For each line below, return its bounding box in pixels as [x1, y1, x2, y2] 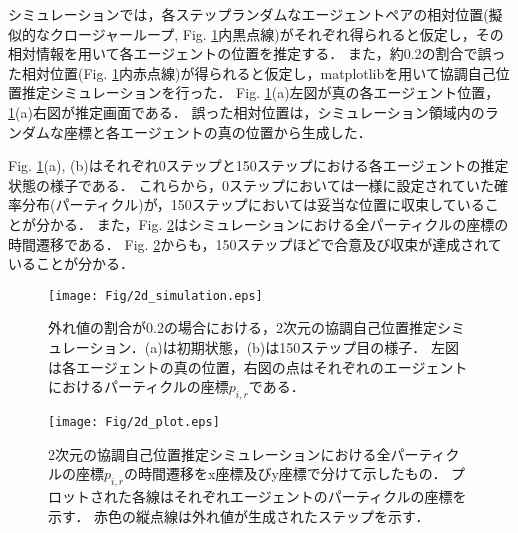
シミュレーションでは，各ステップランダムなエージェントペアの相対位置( [8, 4, 489, 24]
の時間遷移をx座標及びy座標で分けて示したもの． [124, 463, 447, 484]
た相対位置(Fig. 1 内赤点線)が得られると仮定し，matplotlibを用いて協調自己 [8, 62, 496, 83]
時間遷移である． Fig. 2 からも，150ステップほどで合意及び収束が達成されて [8, 233, 502, 254]
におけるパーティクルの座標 [48, 376, 229, 397]
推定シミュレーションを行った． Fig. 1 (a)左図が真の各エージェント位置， [21, 82, 500, 103]
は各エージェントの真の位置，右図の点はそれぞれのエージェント [48, 356, 468, 377]
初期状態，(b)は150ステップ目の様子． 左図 [176, 336, 459, 357]
